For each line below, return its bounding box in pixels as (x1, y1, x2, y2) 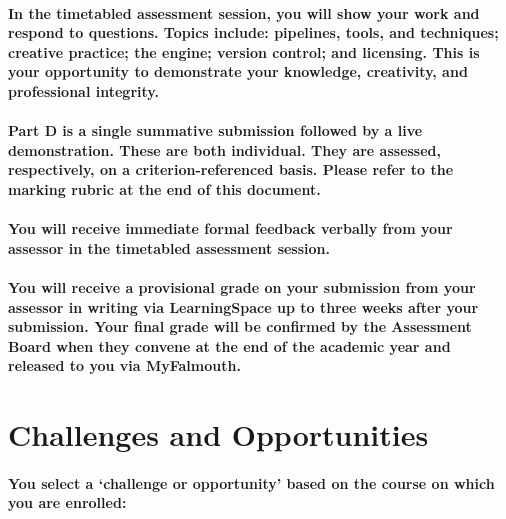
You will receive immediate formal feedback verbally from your (8, 218, 453, 239)
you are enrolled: (8, 492, 127, 513)
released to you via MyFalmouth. (8, 355, 241, 376)
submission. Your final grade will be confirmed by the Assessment (8, 316, 472, 337)
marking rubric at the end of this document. (8, 178, 321, 199)
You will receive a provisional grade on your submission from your (8, 276, 476, 297)
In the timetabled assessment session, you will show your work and (8, 2, 480, 23)
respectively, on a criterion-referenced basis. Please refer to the (8, 159, 454, 180)
